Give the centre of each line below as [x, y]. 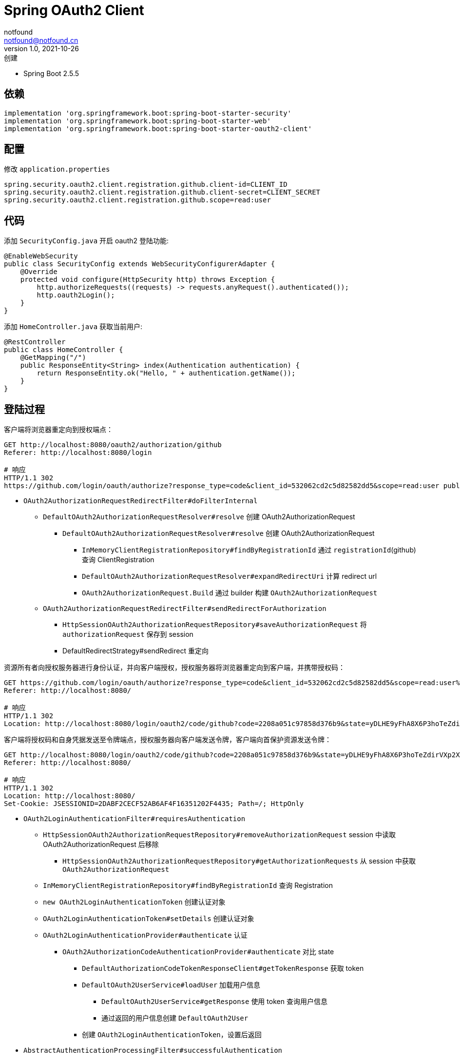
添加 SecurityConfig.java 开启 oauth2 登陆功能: [86, 241]
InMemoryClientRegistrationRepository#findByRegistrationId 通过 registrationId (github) [249, 550]
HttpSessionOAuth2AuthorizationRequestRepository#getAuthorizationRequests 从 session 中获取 [239, 861]
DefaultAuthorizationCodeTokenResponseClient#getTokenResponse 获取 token [223, 968]
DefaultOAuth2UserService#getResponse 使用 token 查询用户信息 [214, 1002]
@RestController [35, 342]
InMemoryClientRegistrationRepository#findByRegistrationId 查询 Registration [188, 886]
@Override [39, 272]
